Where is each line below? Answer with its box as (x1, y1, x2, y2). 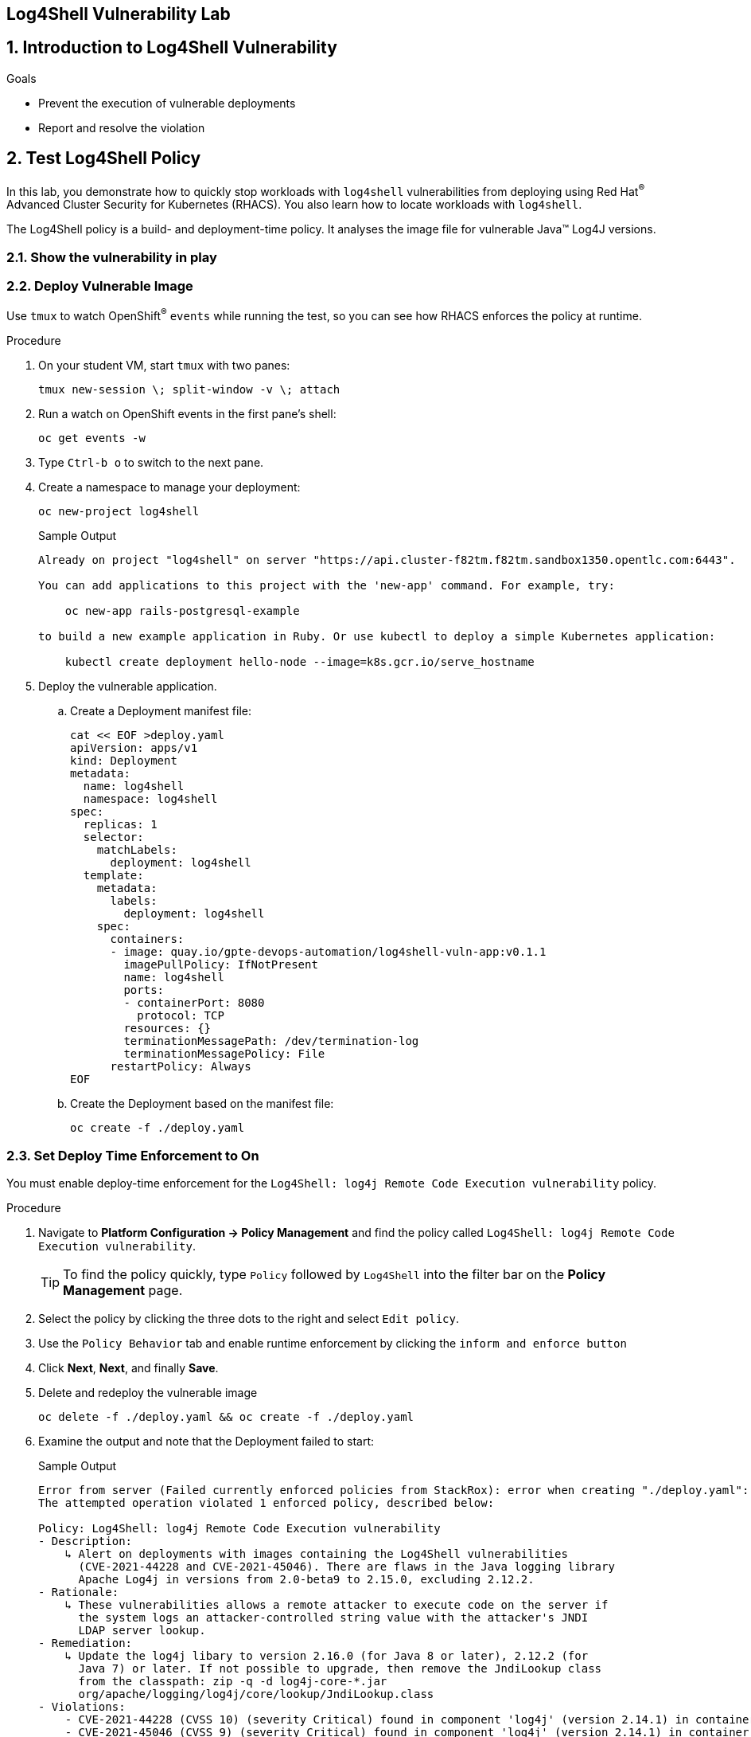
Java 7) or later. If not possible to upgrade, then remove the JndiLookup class (78, 1661, 602, 1675)
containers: (110, 933, 185, 946)
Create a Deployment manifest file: (70, 704, 251, 718)
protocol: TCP (137, 1009, 224, 1023)
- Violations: (38, 1700, 126, 1713)
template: (83, 869, 144, 882)
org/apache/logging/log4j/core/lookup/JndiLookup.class (78, 1687, 434, 1700)
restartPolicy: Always (110, 1060, 251, 1074)
